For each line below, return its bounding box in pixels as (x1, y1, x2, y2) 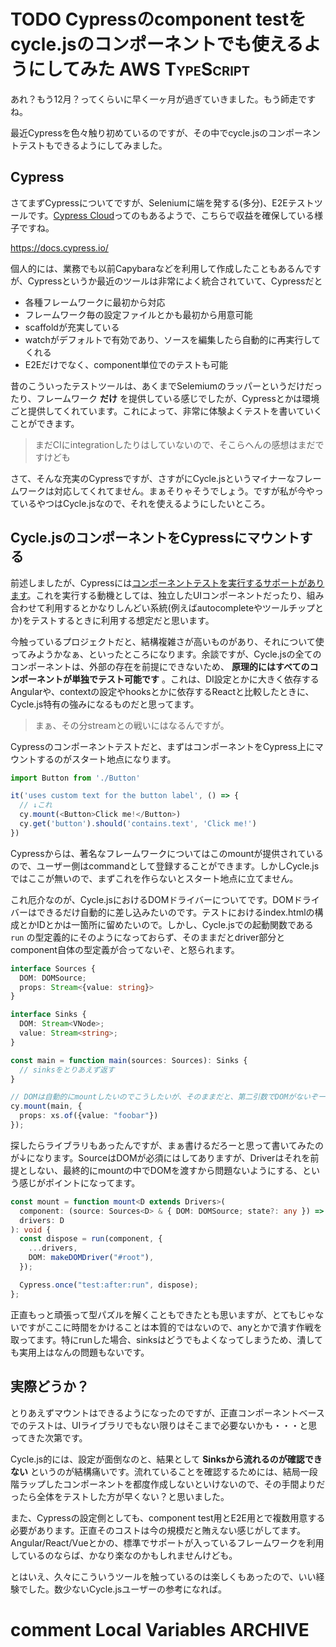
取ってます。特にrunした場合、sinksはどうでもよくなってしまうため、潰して (10, 1333, 324, 1345)
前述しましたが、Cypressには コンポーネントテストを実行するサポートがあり (10, 576, 325, 589)
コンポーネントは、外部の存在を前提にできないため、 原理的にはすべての (10, 660, 310, 672)
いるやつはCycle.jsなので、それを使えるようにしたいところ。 (18, 497, 271, 509)
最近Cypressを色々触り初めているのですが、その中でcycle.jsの (10, 126, 269, 139)
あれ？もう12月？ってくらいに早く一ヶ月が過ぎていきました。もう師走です (10, 93, 317, 105)
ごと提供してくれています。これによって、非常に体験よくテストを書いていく (10, 405, 323, 417)
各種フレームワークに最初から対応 (24, 296, 166, 308)
